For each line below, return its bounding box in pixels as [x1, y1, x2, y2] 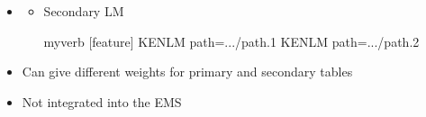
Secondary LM [43, 2, 124, 20]
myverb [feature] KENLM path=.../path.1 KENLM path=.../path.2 [43, 31, 420, 50]
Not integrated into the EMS [22, 92, 182, 111]
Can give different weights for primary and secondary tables [22, 62, 353, 81]
